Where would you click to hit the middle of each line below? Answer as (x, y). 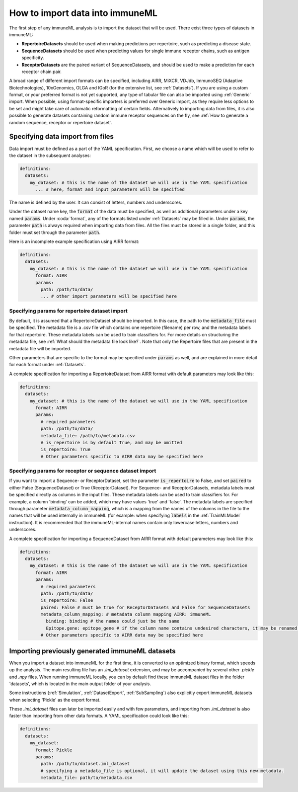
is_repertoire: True (66, 449)
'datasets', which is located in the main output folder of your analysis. (80, 684)
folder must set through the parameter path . (55, 232)
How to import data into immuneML (83, 13)
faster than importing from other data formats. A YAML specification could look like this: (99, 716)
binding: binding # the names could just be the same (112, 621)
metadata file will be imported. (40, 348)
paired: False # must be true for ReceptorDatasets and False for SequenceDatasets (145, 607)
